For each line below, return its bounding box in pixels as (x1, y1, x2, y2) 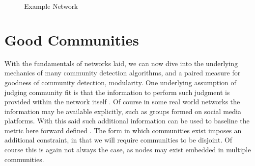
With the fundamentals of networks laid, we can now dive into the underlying (4, 58, 238, 68)
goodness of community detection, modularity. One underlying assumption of (4, 77, 236, 87)
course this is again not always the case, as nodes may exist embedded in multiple (4, 144, 251, 155)
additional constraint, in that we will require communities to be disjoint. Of (4, 135, 232, 145)
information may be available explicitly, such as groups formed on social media (4, 106, 241, 116)
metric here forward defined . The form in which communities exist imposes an (4, 125, 242, 135)
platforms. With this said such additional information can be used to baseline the (4, 116, 250, 126)
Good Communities (4, 29, 139, 49)
